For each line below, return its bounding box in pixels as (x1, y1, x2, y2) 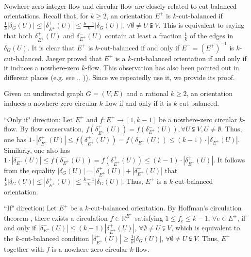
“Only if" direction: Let (4, 114, 73, 124)
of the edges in (189, 31, 234, 41)
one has (4, 134, 26, 145)
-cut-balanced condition (19, 233, 89, 243)
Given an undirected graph (4, 88, 84, 98)
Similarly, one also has (4, 145, 70, 155)
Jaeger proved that (46, 53, 102, 63)
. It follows (213, 154, 245, 164)
